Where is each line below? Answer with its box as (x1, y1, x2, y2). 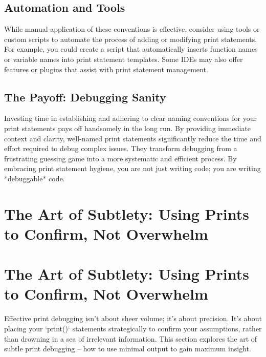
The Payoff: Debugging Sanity (4, 89, 166, 104)
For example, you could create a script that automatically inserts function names (4, 44, 258, 54)
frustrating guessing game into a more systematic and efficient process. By (4, 153, 237, 163)
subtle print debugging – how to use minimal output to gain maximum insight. (4, 343, 251, 354)
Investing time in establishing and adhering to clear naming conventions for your (4, 113, 257, 123)
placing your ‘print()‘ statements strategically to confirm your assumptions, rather (4, 323, 262, 333)
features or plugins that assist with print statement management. (4, 64, 208, 74)
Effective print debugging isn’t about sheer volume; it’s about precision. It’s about (4, 313, 262, 324)
